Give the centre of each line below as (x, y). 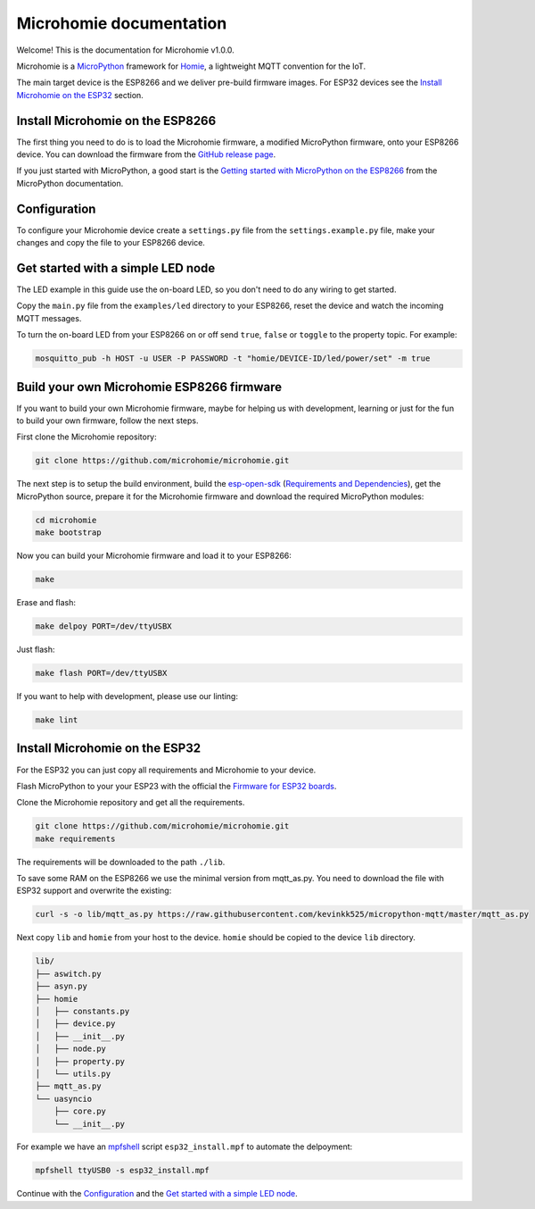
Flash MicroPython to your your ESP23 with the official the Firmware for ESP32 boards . (177, 786)
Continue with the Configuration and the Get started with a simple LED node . (157, 1194)
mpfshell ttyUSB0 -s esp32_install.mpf (122, 1171)
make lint (57, 720)
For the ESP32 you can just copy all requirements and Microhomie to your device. (166, 770)
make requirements (75, 838)
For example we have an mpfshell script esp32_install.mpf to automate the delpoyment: (185, 1146)
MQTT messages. (49, 318)
